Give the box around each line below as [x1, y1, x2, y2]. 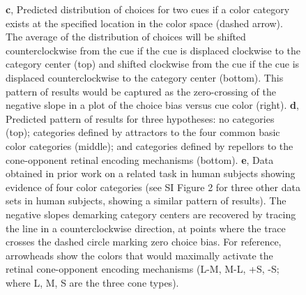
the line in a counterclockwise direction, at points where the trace [6, 220, 286, 235]
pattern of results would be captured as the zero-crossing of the [6, 84, 276, 98]
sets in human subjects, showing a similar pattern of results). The [6, 193, 286, 208]
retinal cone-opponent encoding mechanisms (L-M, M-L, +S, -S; [6, 262, 280, 276]
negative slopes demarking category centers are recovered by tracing [6, 206, 296, 221]
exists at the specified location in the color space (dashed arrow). [6, 15, 283, 30]
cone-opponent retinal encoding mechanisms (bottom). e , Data [6, 152, 274, 167]
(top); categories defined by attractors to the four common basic [6, 125, 280, 139]
